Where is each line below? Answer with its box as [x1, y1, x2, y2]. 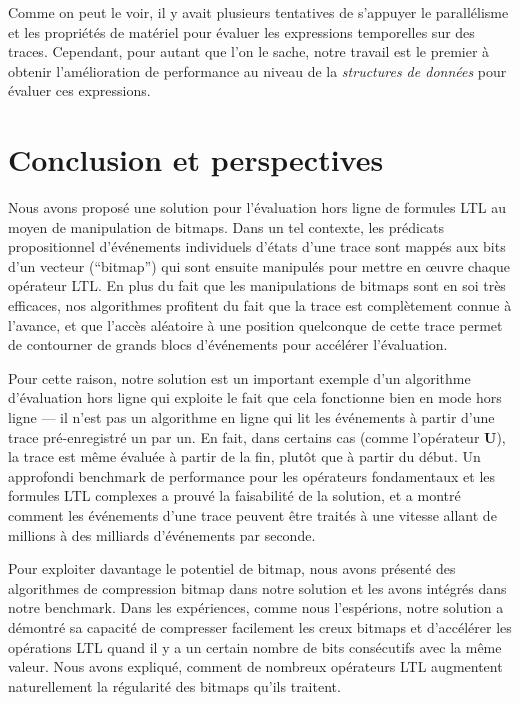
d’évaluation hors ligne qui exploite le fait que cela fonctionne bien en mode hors [8, 387, 502, 408]
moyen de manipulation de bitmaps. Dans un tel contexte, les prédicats [8, 216, 445, 237]
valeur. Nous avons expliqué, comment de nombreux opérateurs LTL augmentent [8, 656, 503, 677]
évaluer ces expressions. [8, 80, 151, 101]
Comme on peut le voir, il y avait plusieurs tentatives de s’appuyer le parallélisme [8, 2, 509, 22]
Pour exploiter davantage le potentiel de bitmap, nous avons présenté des [8, 558, 456, 579]
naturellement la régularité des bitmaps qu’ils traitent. [8, 675, 341, 696]
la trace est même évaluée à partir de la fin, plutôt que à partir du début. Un [8, 446, 481, 467]
